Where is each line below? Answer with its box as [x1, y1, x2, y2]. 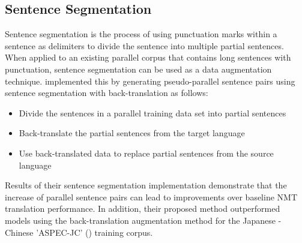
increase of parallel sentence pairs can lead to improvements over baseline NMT [5, 190, 298, 203]
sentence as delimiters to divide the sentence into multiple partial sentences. [5, 39, 284, 52]
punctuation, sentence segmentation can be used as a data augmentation [5, 62, 272, 75]
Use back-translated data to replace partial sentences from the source [19, 146, 274, 159]
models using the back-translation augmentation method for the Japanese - [5, 214, 282, 226]
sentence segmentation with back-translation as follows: [5, 86, 208, 99]
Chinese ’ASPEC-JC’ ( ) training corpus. [5, 226, 153, 238]
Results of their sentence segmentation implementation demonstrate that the [5, 179, 287, 191]
